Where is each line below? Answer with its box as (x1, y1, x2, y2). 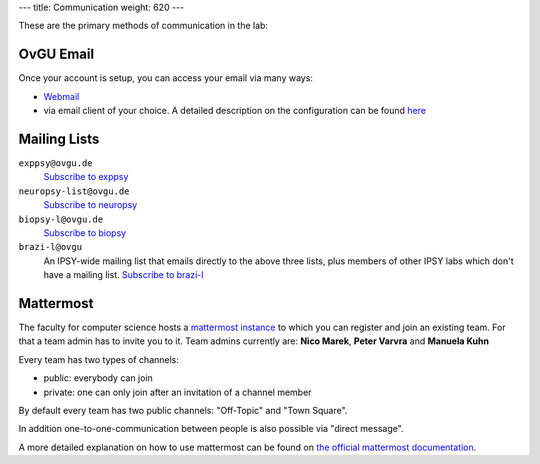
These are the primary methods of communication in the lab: (18, 20, 269, 32)
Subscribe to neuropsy (43, 199, 138, 211)
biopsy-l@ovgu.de (18, 213, 104, 225)
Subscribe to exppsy (43, 171, 129, 183)
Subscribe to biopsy (43, 226, 127, 239)
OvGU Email (18, 46, 95, 63)
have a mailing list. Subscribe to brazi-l (43, 269, 204, 281)
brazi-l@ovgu (18, 241, 83, 253)
